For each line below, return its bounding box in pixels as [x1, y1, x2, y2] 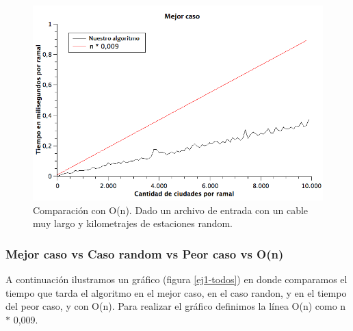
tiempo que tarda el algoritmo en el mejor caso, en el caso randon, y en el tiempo [5, 285, 347, 300]
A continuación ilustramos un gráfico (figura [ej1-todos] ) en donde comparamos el [5, 272, 348, 286]
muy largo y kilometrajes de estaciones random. [33, 216, 233, 230]
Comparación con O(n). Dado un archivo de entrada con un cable [33, 202, 309, 217]
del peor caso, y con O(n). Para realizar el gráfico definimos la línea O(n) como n [5, 299, 346, 313]
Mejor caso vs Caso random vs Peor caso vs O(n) [5, 245, 284, 262]
